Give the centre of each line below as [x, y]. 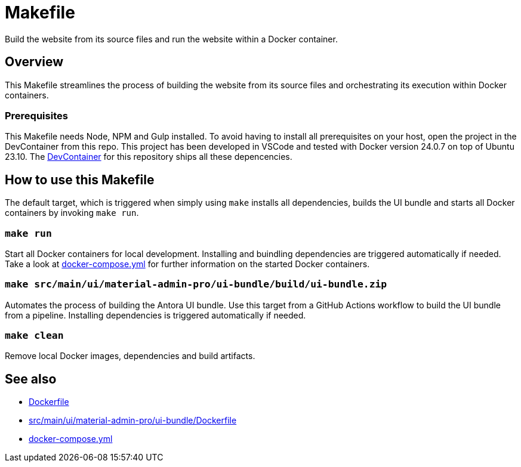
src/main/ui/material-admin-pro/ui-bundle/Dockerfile [133, 420]
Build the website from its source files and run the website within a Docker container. [171, 39]
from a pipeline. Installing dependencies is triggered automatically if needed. [155, 315]
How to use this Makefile [80, 180]
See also [31, 379]
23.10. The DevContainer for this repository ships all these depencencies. [149, 157]
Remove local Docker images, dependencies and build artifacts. [130, 356]
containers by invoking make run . [72, 213]
